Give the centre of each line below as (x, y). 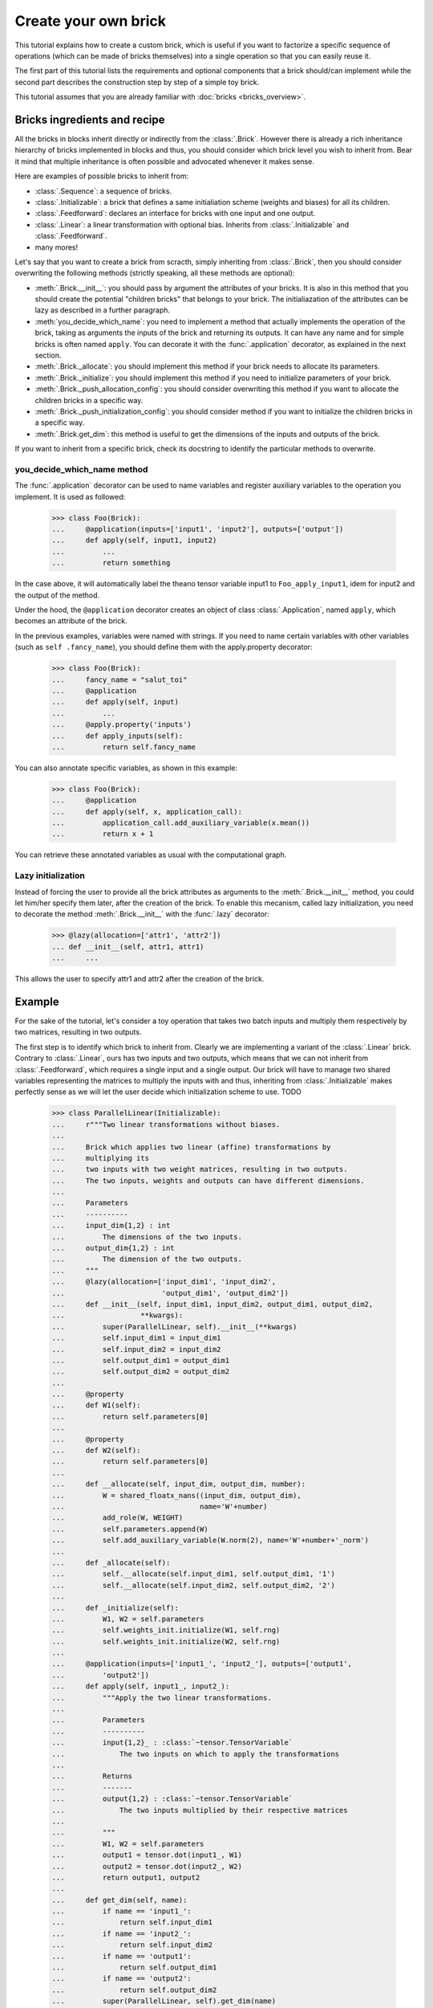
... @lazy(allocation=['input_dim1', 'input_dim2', (164, 1282)
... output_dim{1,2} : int (113, 1248)
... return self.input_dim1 (132, 1922)
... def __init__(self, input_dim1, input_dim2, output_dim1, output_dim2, (212, 1304)
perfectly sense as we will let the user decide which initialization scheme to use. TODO (158, 1092)
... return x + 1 (103, 834)
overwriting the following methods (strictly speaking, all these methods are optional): (155, 273)
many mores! (57, 247)
